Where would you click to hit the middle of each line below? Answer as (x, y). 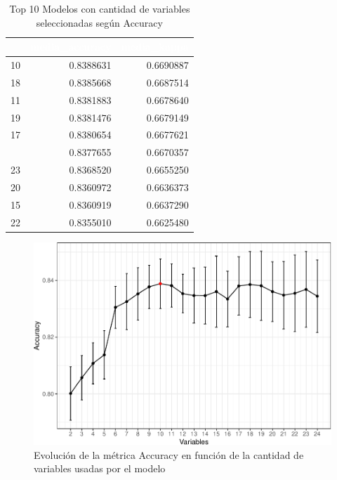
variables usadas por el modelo (100, 468)
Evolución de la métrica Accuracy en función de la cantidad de (169, 454)
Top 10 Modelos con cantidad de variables (100, 8)
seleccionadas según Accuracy (99, 22)
